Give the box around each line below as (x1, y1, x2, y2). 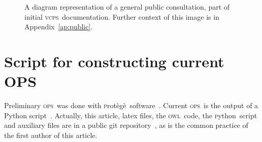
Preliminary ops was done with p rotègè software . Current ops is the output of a (4, 100, 258, 111)
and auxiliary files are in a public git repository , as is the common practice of (4, 120, 248, 130)
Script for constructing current (4, 51, 224, 71)
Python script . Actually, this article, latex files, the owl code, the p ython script (4, 110, 257, 120)
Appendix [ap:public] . (24, 21, 93, 32)
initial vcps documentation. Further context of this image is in (24, 11, 219, 22)
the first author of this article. (4, 129, 97, 140)
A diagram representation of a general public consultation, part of (24, 2, 230, 12)
